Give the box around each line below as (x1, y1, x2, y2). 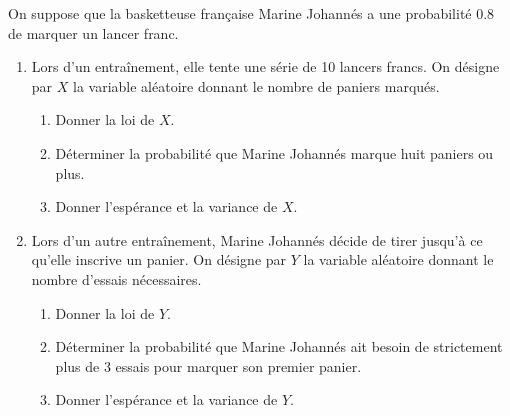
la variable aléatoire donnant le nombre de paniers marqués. (72, 75, 440, 96)
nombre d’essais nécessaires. (31, 268, 202, 289)
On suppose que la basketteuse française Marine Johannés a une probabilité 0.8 (8, 3, 495, 23)
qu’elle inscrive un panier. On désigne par (31, 249, 287, 270)
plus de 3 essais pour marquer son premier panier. (55, 355, 362, 376)
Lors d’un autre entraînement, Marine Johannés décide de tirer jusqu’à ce (31, 229, 483, 250)
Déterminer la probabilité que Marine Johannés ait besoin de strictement (55, 336, 503, 357)
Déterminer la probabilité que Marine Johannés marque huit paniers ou (55, 142, 494, 163)
